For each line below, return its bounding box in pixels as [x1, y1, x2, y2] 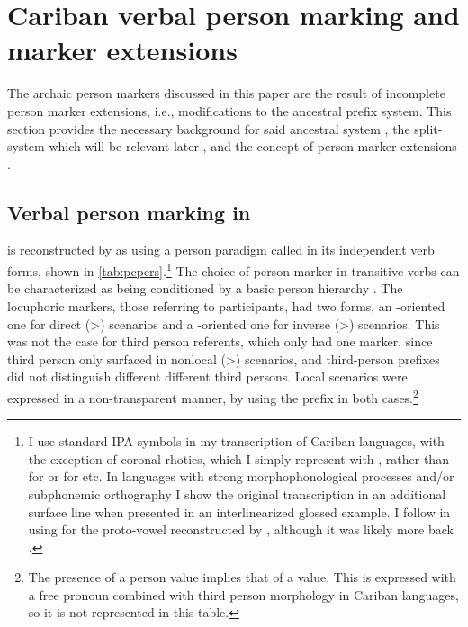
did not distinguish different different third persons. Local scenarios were [7, 367, 408, 386]
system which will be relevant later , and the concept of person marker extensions [7, 137, 457, 156]
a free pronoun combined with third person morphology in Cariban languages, [28, 585, 459, 604]
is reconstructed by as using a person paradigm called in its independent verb [7, 240, 435, 259]
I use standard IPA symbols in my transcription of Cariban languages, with [28, 432, 445, 451]
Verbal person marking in [7, 198, 251, 226]
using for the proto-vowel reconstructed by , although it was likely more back [28, 520, 454, 539]
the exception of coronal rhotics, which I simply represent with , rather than [28, 449, 449, 468]
